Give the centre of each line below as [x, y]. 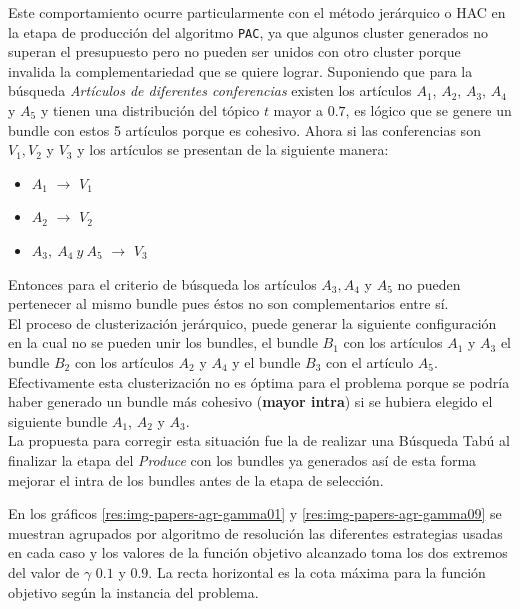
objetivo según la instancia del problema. [133, 591]
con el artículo [370, 361]
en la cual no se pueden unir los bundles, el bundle [163, 342]
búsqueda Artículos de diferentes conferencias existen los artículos [210, 90]
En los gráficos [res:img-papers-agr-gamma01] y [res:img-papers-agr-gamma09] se [255, 513]
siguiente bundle [58, 420]
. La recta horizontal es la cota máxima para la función [317, 571]
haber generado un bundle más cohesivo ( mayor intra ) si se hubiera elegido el [250, 401]
